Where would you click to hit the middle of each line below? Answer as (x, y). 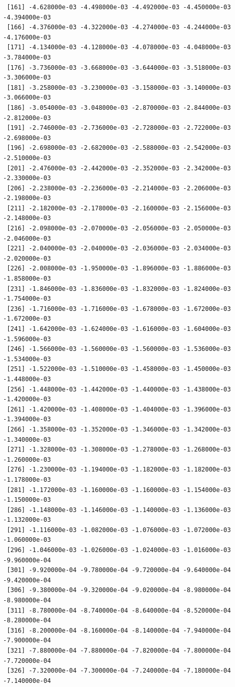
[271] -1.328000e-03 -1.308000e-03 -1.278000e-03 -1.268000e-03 (119, 450)
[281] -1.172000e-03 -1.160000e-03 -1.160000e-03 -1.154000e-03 (119, 490)
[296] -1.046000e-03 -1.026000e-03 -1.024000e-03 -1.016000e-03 (119, 550)
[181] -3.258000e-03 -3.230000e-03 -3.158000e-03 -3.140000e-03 (119, 87)
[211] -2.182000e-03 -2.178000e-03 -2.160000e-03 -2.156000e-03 (119, 208)
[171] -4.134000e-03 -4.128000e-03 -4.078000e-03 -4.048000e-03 (119, 47)
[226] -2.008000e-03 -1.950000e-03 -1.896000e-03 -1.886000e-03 (119, 269)
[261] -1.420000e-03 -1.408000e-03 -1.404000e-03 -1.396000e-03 (119, 409)
